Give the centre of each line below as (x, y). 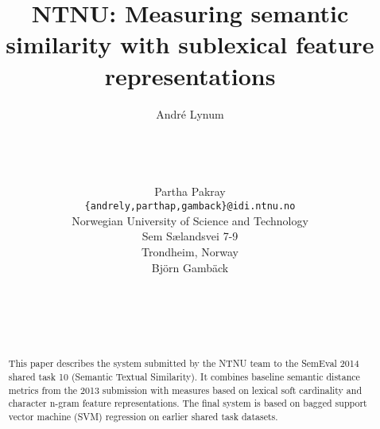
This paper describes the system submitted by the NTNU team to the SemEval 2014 (184, 363)
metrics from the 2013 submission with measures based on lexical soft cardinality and (185, 390)
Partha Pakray (190, 191)
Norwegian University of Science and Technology (190, 220)
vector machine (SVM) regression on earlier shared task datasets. (143, 416)
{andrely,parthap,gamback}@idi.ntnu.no (190, 207)
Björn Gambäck (190, 267)
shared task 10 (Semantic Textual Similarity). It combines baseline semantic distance (184, 376)
